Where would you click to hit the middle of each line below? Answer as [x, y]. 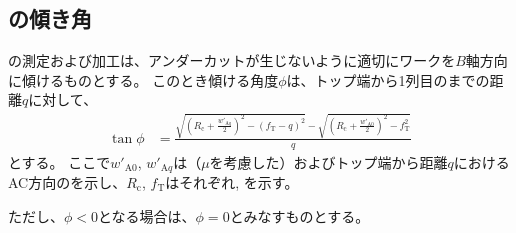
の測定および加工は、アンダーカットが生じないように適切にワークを [232, 60]
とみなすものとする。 [299, 215]
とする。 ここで [59, 161]
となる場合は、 [147, 215]
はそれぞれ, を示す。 [232, 182]
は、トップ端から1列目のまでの [388, 79]
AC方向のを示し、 [67, 182]
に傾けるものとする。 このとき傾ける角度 [143, 79]
